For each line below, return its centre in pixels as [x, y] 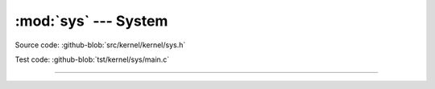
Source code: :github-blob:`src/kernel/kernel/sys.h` [100, 45]
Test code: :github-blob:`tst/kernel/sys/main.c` [92, 59]
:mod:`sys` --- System [91, 21]
